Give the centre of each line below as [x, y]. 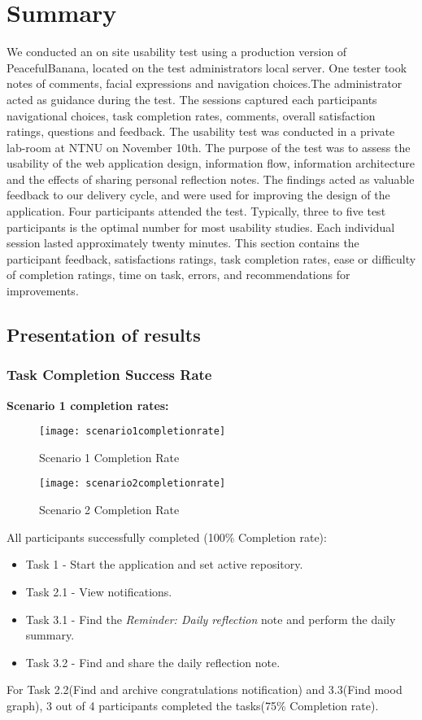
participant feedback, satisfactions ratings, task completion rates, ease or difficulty [211, 258]
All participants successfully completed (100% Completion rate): [167, 537]
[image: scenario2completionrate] [133, 484]
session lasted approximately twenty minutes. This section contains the [183, 243]
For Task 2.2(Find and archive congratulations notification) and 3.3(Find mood [204, 689]
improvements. [43, 291]
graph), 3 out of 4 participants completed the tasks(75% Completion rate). [193, 705]
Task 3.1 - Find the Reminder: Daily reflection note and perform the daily [211, 619]
